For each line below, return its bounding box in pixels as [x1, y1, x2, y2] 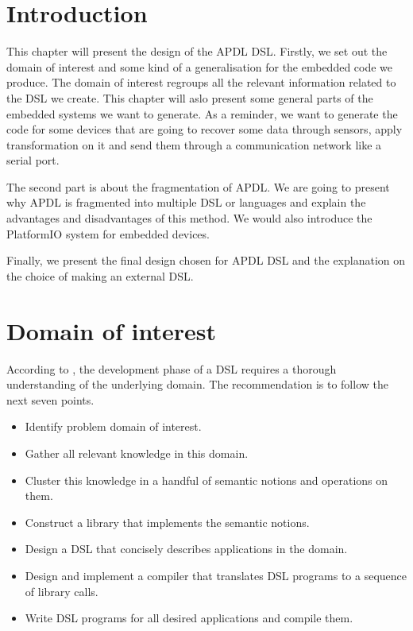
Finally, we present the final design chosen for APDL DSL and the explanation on [6, 252, 406, 269]
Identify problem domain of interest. [25, 418, 202, 435]
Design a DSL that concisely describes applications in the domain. [25, 540, 348, 557]
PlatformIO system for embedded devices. [6, 225, 210, 242]
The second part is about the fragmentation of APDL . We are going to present [6, 178, 390, 195]
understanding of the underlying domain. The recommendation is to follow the [6, 376, 388, 393]
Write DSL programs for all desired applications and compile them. [25, 610, 353, 626]
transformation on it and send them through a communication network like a [6, 136, 382, 153]
